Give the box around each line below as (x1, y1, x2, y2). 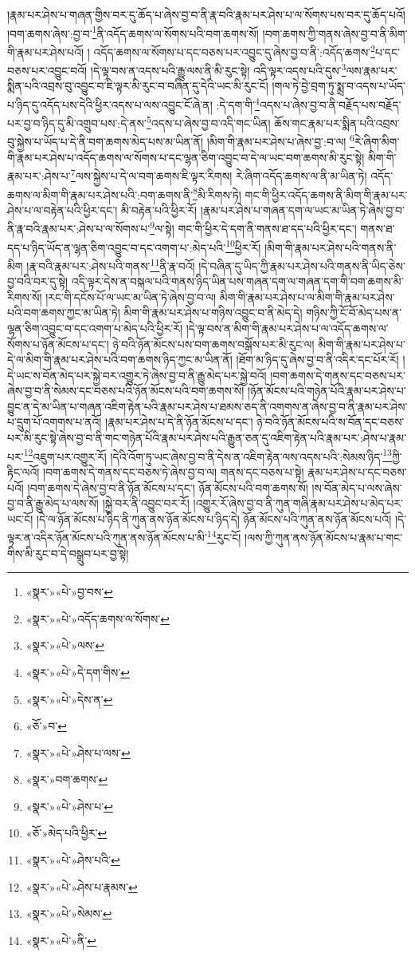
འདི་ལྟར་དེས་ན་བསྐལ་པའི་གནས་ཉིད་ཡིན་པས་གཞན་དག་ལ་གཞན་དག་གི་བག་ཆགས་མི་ (71, 273, 404, 290)
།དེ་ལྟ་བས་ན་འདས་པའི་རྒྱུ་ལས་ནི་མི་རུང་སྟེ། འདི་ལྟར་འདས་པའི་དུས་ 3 (90, 60, 346, 78)
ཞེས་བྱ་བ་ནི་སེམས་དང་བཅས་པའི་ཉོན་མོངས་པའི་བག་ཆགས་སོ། (7, 382, 245, 399)
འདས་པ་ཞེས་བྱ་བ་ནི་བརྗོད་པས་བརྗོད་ (259, 96, 401, 113)
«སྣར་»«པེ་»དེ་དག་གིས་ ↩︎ (25, 663, 130, 680)
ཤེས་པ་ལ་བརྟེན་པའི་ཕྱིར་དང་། (7, 201, 118, 218)
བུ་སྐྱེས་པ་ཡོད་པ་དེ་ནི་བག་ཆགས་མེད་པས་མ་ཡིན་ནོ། (7, 133, 203, 150)
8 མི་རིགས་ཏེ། (193, 184, 241, 203)
